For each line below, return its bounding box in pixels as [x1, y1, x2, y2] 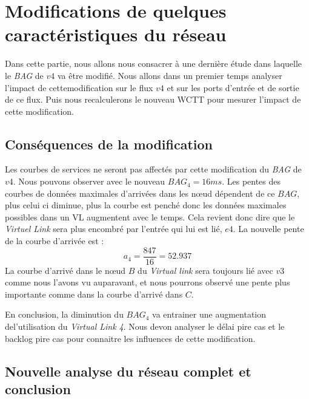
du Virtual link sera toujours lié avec [138, 264, 273, 276]
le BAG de [5, 69, 44, 81]
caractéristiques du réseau [5, 22, 227, 47]
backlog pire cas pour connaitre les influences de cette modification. [5, 332, 256, 344]
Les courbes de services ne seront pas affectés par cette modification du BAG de [5, 163, 302, 176]
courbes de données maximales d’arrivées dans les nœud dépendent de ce [5, 186, 275, 199]
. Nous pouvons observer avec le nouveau [13, 175, 165, 188]
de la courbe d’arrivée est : [5, 234, 104, 247]
